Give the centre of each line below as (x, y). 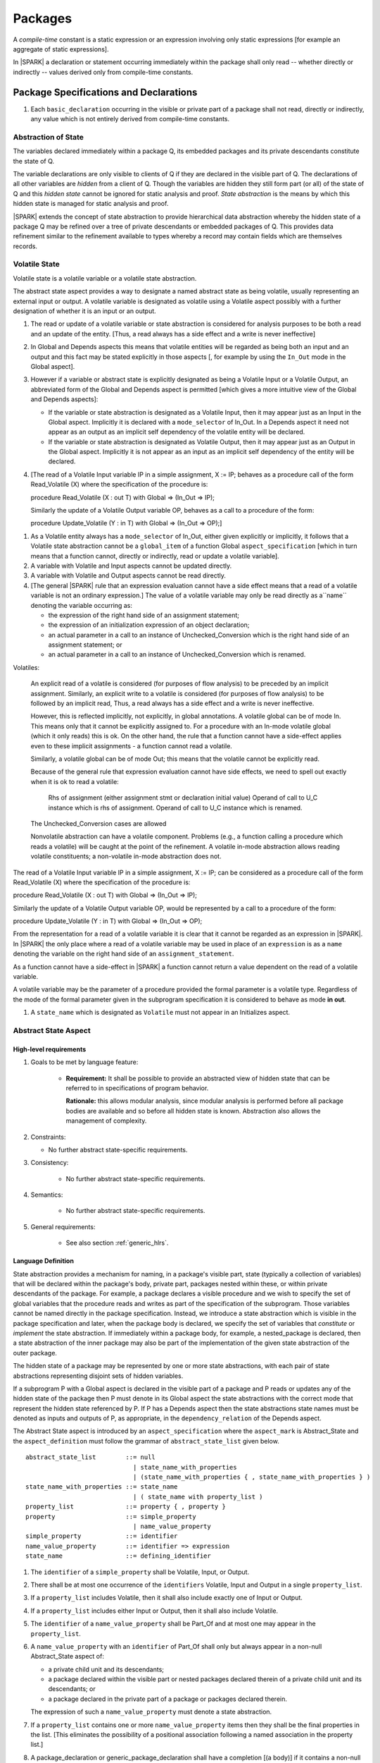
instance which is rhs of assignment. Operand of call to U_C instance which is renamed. (175, 807)
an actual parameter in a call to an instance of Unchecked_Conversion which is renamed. (177, 654)
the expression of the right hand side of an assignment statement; (144, 615)
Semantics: (47, 1195)
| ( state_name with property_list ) (198, 1496)
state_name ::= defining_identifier (118, 1556)
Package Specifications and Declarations (105, 92)
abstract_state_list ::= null (91, 1457)
